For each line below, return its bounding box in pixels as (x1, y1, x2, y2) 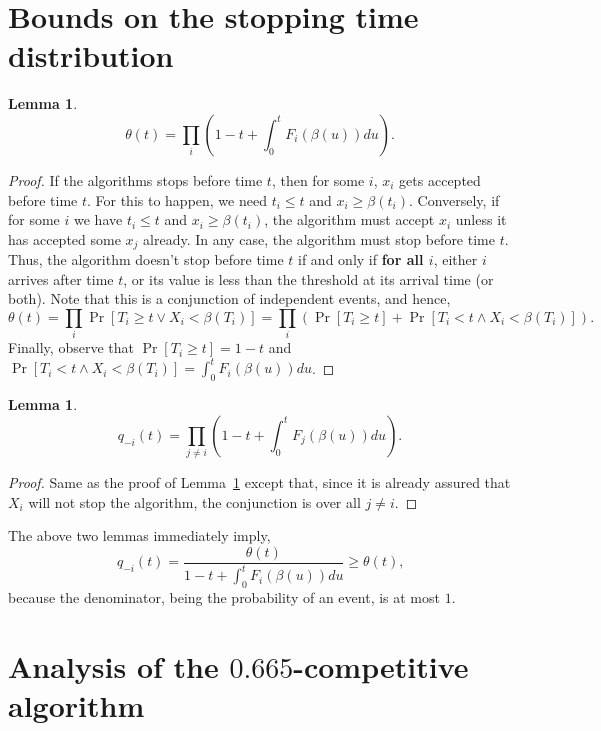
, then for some (271, 169, 365, 190)
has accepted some (8, 228, 121, 249)
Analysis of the (8, 645, 219, 686)
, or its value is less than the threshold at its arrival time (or (123, 268, 494, 289)
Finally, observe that (8, 337, 134, 358)
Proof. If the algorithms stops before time (8, 169, 263, 190)
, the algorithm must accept (264, 209, 435, 230)
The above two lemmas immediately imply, (8, 525, 271, 546)
